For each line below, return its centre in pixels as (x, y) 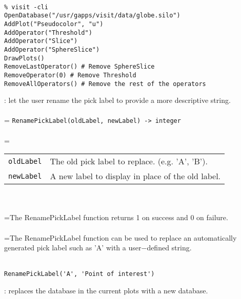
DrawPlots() (24, 58)
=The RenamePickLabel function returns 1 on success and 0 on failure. (116, 217)
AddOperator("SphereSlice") (52, 49)
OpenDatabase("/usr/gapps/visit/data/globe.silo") (92, 16)
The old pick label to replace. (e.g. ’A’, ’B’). (129, 161)
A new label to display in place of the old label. (135, 176)
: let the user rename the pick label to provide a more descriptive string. (117, 100)
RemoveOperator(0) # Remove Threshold (70, 75)
